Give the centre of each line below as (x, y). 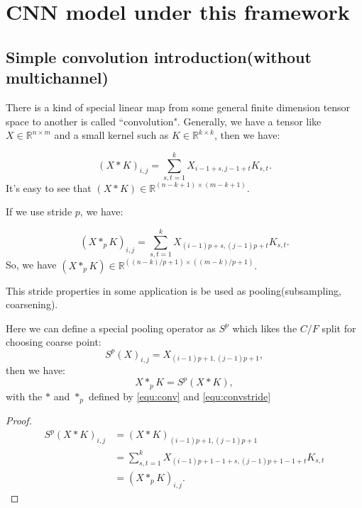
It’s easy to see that (49, 187)
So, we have (31, 265)
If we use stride (39, 211)
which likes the (265, 328)
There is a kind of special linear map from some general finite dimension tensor (178, 107)
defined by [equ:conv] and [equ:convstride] (180, 396)
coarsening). (32, 304)
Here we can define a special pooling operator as (111, 328)
